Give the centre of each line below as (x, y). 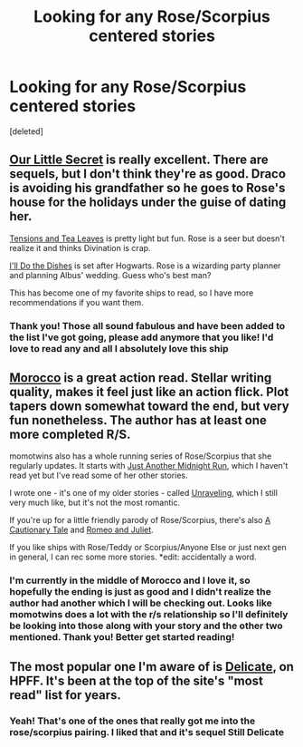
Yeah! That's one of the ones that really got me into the (133, 721)
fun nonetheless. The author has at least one (138, 420)
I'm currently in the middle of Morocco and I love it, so (130, 580)
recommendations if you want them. (77, 302)
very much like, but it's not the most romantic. (95, 503)
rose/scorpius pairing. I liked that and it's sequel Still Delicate (147, 732)
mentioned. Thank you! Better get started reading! (122, 637)
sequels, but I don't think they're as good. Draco (148, 174)
